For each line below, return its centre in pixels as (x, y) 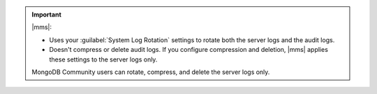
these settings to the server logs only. (103, 59)
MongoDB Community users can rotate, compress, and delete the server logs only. (151, 72)
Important (47, 15)
